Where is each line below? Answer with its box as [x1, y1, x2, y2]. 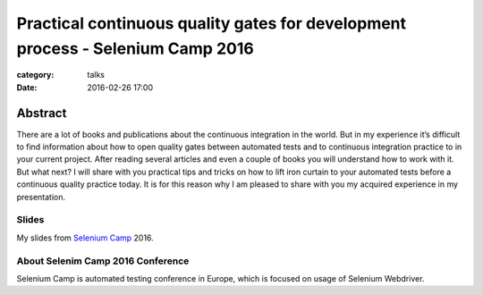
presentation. [16, 191, 66, 202]
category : [16, 70, 55, 80]
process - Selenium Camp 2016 [16, 38, 254, 58]
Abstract [16, 105, 67, 121]
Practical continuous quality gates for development [16, 13, 407, 33]
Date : [16, 81, 38, 93]
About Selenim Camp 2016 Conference [16, 255, 190, 267]
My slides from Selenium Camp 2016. [16, 232, 154, 243]
